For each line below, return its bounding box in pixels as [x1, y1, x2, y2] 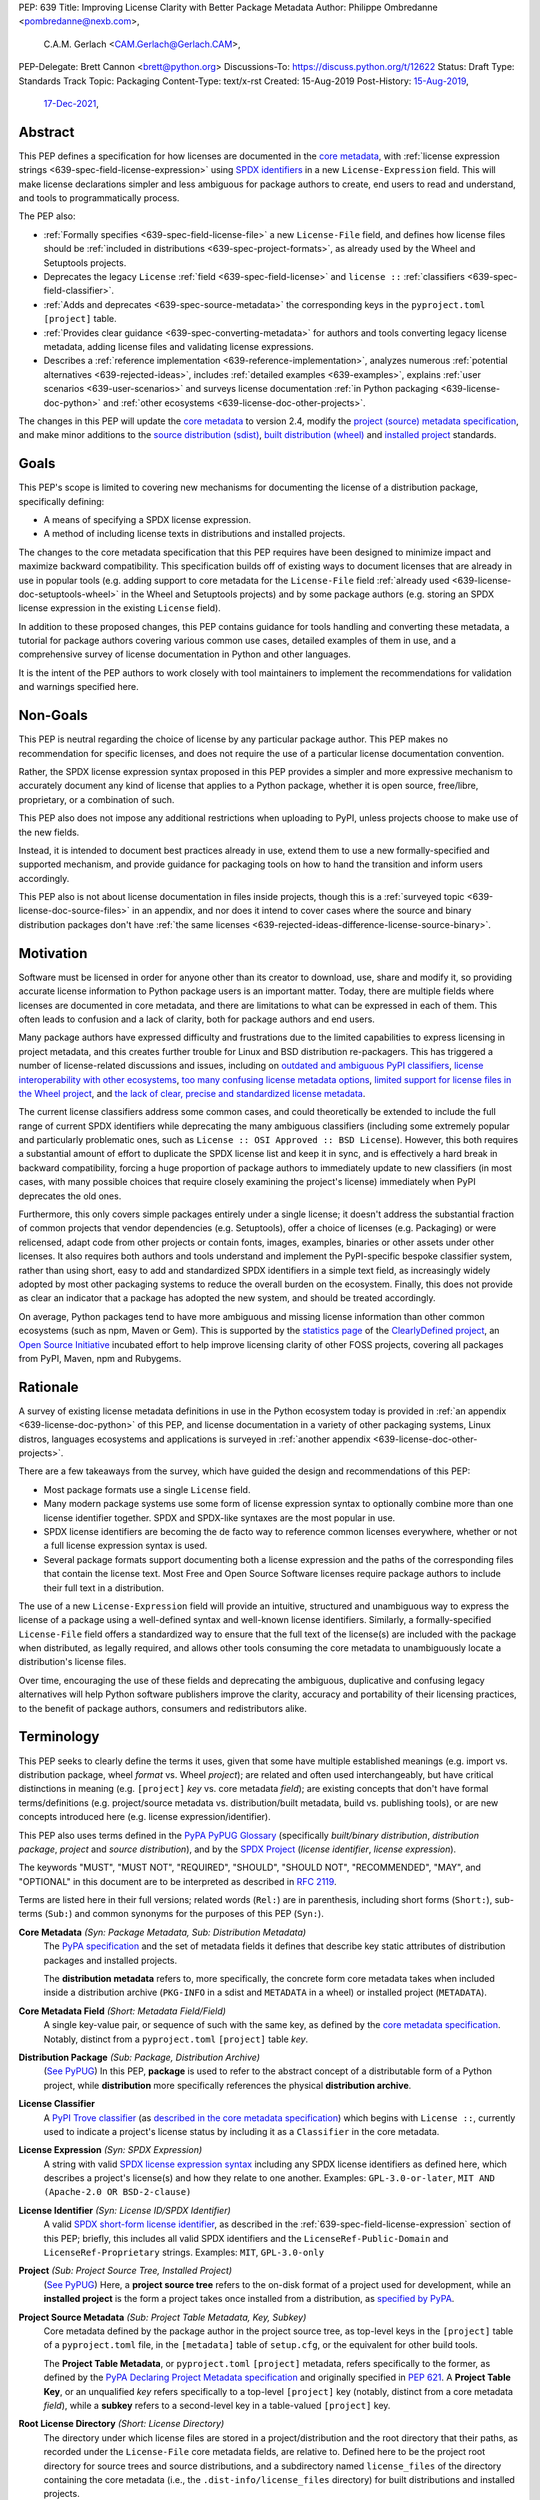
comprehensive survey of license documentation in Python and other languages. [18, 648, 352, 660]
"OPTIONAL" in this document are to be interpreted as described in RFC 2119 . [18, 1875, 337, 1887]
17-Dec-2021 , [43, 97, 99, 109]
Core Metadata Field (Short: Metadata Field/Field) [18, 2005, 227, 2017]
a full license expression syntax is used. [43, 1540, 208, 1552]
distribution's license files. [18, 1656, 127, 1668]
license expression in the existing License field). [18, 602, 222, 614]
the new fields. [18, 826, 80, 838]
